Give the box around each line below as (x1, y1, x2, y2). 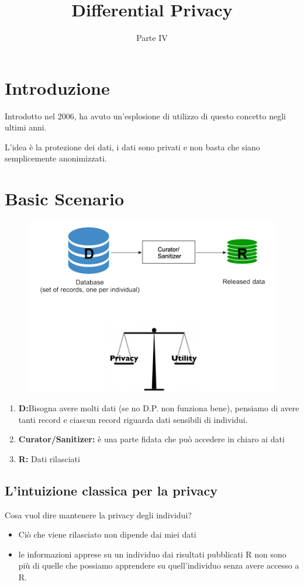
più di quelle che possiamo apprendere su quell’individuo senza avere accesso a (18, 559, 299, 572)
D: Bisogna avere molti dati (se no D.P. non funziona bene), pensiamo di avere (18, 402, 299, 414)
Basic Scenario (5, 187, 125, 211)
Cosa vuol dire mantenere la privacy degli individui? (5, 508, 192, 521)
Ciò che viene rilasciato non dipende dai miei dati (18, 528, 196, 541)
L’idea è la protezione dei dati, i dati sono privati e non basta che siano (5, 140, 260, 153)
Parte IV (136, 32, 168, 44)
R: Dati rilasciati (18, 452, 80, 464)
